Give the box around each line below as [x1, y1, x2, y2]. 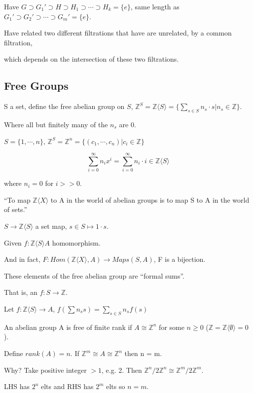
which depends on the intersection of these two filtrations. [4, 54, 179, 64]
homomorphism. [52, 237, 101, 248]
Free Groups [4, 78, 69, 93]
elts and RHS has [41, 381, 94, 392]
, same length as [130, 1, 180, 11]
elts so [106, 381, 125, 392]
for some [159, 322, 184, 332]
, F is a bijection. [153, 254, 206, 264]
